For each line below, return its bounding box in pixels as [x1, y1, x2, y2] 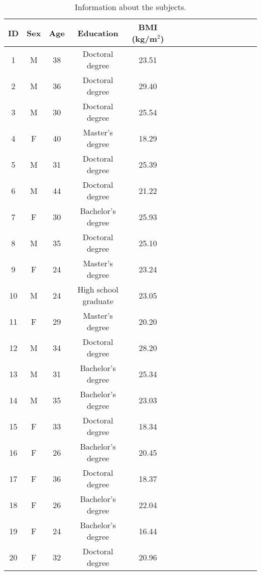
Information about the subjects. [74, 1, 187, 13]
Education [77, 27, 118, 39]
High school [77, 283, 118, 295]
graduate [82, 295, 113, 307]
